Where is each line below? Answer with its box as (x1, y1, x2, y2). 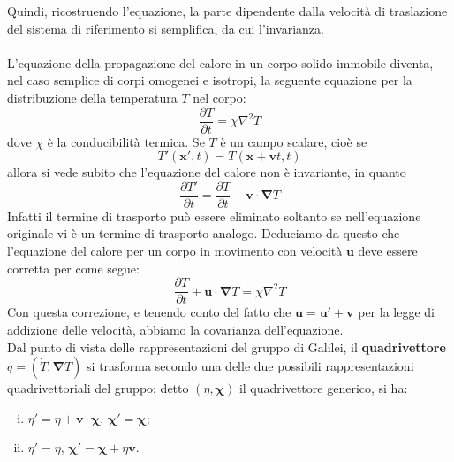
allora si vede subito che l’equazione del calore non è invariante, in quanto (7, 163, 406, 181)
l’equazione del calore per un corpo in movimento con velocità (7, 242, 343, 260)
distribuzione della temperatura (7, 88, 178, 106)
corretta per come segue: (7, 258, 140, 277)
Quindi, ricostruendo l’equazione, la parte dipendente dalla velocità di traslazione (7, 2, 448, 19)
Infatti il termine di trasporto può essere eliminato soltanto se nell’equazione (7, 206, 421, 225)
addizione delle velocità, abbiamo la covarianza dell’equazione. (7, 320, 344, 338)
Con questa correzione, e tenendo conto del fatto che (7, 303, 291, 321)
